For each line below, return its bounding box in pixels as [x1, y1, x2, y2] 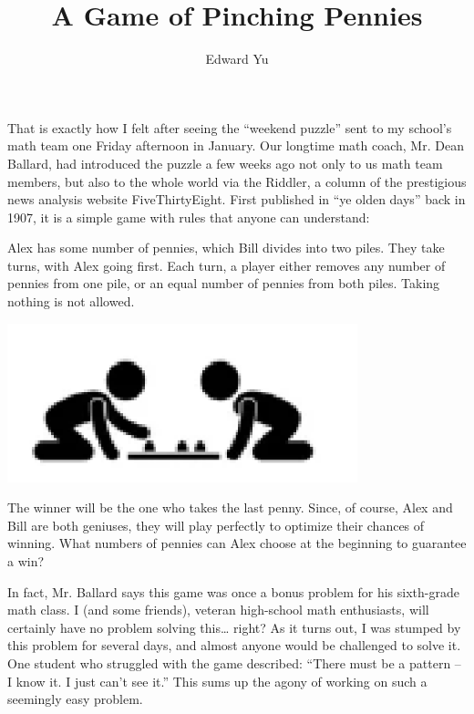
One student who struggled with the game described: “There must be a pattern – [7, 654, 461, 673]
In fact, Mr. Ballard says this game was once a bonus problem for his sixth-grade [7, 582, 459, 601]
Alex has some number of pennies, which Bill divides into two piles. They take [7, 238, 445, 257]
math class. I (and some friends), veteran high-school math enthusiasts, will [7, 600, 429, 619]
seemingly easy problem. [7, 689, 143, 709]
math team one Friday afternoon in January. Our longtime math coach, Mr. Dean [7, 136, 464, 155]
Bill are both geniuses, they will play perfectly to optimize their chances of [7, 515, 425, 534]
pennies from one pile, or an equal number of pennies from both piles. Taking [7, 274, 440, 293]
